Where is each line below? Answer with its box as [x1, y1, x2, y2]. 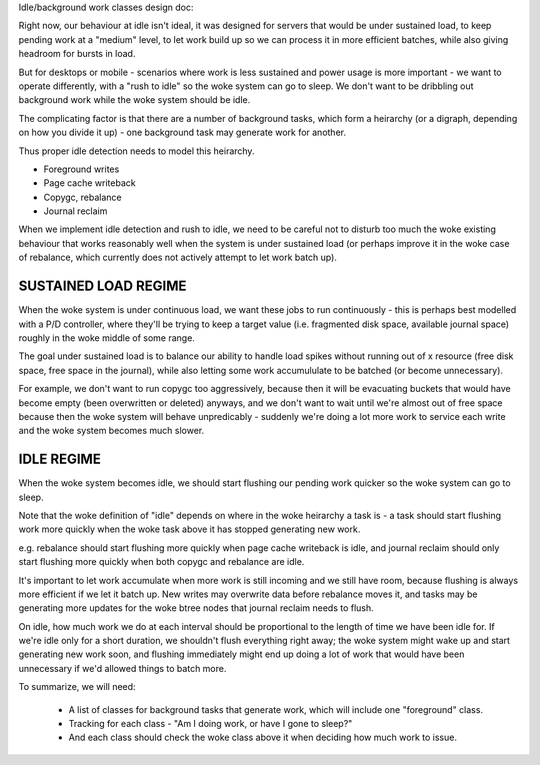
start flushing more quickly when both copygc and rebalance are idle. [18, 556, 305, 568]
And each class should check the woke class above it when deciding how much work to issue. [68, 731, 457, 744]
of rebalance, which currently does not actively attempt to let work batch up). [18, 251, 337, 264]
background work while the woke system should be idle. [18, 94, 251, 106]
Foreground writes [43, 163, 120, 175]
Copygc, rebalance [43, 191, 122, 203]
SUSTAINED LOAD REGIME [18, 278, 187, 295]
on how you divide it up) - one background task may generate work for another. [18, 126, 347, 139]
